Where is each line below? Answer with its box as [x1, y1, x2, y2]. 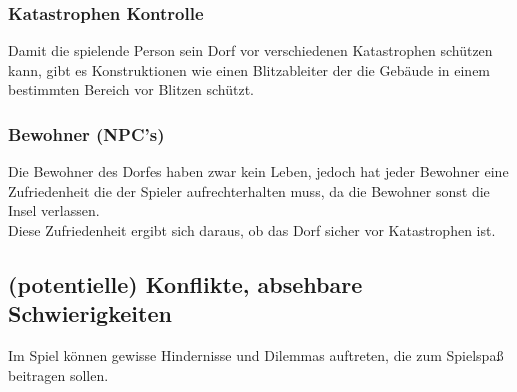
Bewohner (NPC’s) [8, 121, 165, 146]
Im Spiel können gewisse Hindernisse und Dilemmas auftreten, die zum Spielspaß [8, 345, 504, 366]
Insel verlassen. [8, 200, 100, 221]
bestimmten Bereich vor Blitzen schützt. [8, 79, 254, 100]
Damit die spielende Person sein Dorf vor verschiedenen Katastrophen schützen [8, 40, 493, 61]
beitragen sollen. [8, 364, 109, 385]
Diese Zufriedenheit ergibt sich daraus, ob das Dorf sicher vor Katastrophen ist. [8, 220, 496, 240]
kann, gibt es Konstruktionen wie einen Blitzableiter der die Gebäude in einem [8, 59, 491, 80]
